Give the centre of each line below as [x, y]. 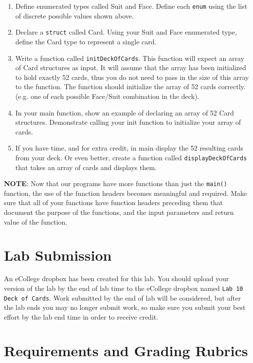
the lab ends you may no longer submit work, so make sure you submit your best [125, 307]
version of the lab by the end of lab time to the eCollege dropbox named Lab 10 [124, 288]
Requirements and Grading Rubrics [126, 350]
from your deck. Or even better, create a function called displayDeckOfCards [131, 157]
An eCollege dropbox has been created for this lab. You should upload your [117, 278]
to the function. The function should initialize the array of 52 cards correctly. [130, 86]
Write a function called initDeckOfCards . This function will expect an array [130, 58]
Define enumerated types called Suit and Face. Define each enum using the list [131, 6]
